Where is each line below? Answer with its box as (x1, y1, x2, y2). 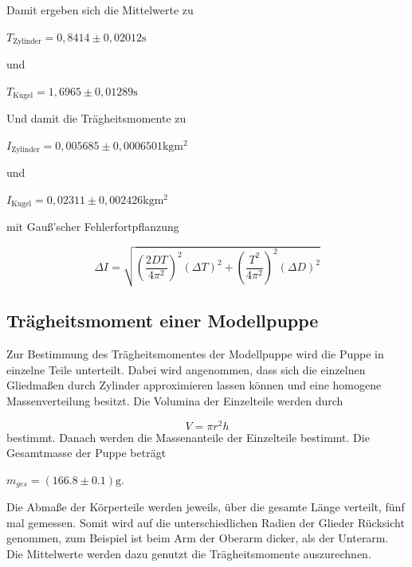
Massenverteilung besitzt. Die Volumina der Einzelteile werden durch (6, 392, 343, 409)
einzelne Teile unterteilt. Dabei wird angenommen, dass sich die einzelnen (6, 361, 366, 377)
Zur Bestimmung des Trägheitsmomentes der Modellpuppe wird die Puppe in (6, 346, 384, 362)
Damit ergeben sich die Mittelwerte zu (6, 2, 194, 18)
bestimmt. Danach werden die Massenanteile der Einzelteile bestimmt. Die (6, 428, 370, 445)
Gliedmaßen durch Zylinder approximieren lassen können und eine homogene (6, 377, 382, 393)
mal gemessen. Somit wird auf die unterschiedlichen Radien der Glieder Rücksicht (6, 514, 405, 530)
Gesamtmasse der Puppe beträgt (6, 444, 167, 461)
